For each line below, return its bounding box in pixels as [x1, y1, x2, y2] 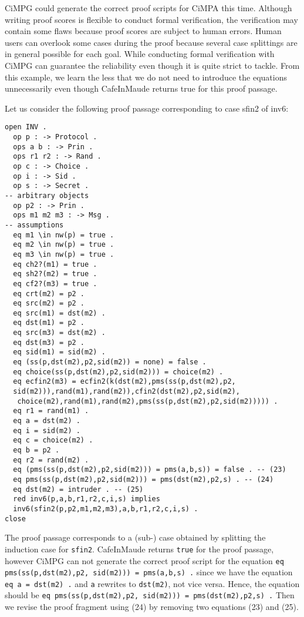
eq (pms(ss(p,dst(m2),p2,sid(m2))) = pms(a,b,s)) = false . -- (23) [13, 465, 286, 474]
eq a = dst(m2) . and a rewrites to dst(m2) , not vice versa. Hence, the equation [5, 577, 300, 589]
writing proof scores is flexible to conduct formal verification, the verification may [5, 13, 298, 25]
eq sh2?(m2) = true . [13, 270, 97, 279]
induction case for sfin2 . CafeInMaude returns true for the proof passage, [5, 542, 274, 555]
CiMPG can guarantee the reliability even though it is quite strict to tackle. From [5, 59, 300, 71]
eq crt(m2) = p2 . [13, 289, 85, 298]
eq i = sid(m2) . [13, 426, 80, 435]
